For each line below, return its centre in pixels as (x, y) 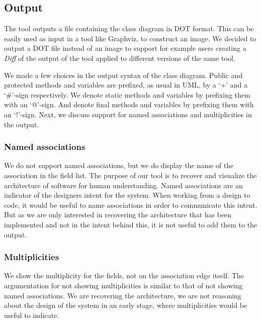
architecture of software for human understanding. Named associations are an (123, 185)
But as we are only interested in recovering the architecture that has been (118, 215)
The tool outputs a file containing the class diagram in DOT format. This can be (129, 28)
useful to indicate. (32, 315)
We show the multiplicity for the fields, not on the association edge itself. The (124, 275)
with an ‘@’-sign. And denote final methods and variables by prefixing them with (129, 104)
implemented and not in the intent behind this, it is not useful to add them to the (131, 224)
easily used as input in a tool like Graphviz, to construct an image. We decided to (130, 38)
